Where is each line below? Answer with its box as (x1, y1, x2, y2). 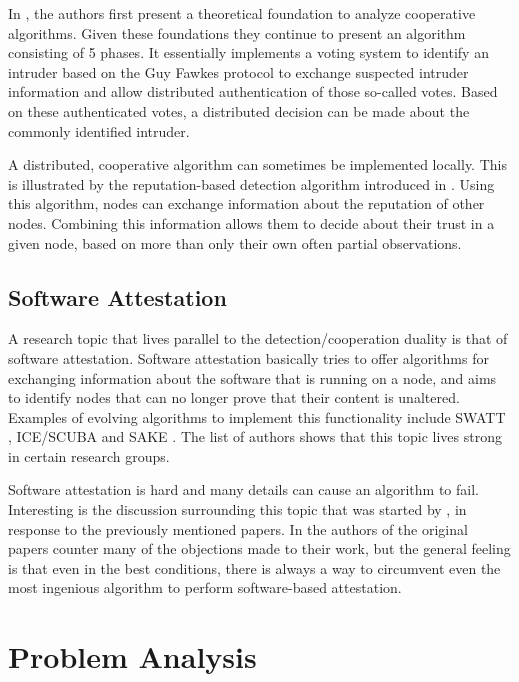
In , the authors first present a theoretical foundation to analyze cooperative (8, 3, 476, 23)
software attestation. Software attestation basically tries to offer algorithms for (8, 347, 489, 368)
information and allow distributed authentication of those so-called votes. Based (8, 81, 498, 102)
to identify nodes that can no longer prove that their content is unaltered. (8, 387, 460, 408)
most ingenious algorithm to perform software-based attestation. (8, 577, 402, 598)
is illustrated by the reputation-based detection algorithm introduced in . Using (8, 173, 495, 194)
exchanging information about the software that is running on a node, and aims (8, 367, 497, 388)
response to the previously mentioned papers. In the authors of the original (8, 518, 468, 539)
